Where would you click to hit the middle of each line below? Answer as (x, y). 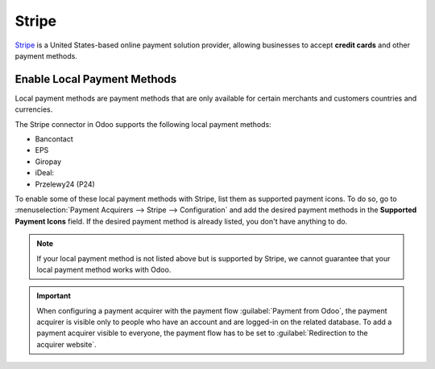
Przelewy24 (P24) (65, 184)
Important (54, 296)
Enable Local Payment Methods (96, 79)
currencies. (34, 109)
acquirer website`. (66, 344)
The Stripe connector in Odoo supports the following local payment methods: (143, 124)
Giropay (48, 162)
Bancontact (54, 139)
